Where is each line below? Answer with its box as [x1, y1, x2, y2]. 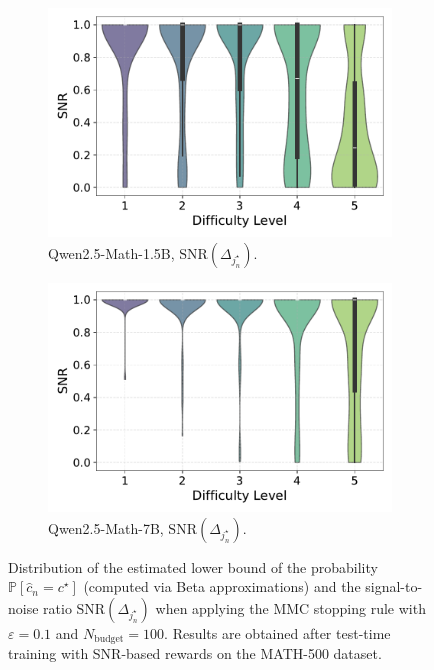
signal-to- [365, 576, 423, 597]
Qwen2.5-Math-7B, [48, 517, 164, 538]
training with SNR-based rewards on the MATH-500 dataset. [8, 643, 382, 664]
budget [94, 634, 124, 645]
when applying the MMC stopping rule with [155, 598, 426, 619]
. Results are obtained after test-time [164, 623, 391, 644]
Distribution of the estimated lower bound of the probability [8, 556, 378, 577]
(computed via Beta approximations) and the [83, 576, 361, 597]
